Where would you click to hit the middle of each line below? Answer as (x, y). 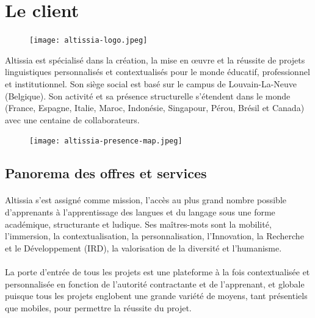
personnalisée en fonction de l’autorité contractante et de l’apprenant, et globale (155, 284)
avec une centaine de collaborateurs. (72, 119)
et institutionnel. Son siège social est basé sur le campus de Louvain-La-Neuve (151, 83)
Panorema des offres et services (106, 173)
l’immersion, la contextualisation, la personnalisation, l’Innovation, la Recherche (154, 236)
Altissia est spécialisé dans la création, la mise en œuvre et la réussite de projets (155, 60)
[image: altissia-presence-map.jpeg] (106, 141)
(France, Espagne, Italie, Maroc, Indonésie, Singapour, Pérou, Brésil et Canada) (155, 108)
